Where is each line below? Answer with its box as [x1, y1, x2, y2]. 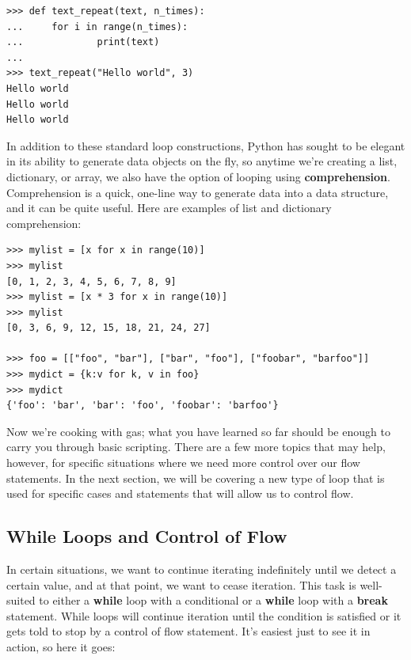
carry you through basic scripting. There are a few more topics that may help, [6, 438, 386, 455]
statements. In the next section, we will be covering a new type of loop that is [6, 469, 385, 486]
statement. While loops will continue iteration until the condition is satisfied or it [6, 607, 401, 624]
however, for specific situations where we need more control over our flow [6, 454, 360, 471]
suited [6, 592, 36, 609]
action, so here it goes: [6, 638, 116, 654]
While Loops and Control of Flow [6, 524, 287, 548]
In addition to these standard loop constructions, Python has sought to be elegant [6, 137, 405, 154]
